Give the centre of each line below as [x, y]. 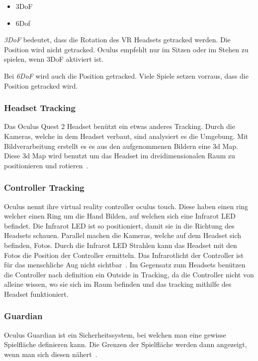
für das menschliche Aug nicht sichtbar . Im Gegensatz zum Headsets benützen [125, 265]
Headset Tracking [40, 108]
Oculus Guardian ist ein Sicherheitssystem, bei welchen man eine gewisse [115, 334]
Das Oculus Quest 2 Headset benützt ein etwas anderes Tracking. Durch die [120, 126]
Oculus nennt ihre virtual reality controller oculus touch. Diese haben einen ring [126, 206]
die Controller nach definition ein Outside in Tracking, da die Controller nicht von [129, 274]
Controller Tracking [44, 187]
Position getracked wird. [41, 85]
